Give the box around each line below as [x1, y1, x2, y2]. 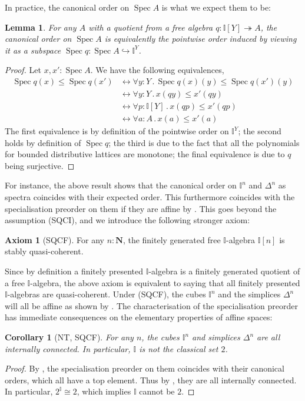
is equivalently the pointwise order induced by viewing [104, 32, 297, 45]
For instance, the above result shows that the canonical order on [5, 179, 237, 191]
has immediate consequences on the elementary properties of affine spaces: [5, 311, 273, 323]
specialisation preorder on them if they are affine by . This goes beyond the [5, 202, 277, 214]
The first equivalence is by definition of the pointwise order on [5, 125, 229, 137]
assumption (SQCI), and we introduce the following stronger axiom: [5, 214, 250, 226]
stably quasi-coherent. [5, 245, 84, 257]
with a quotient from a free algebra [88, 21, 213, 33]
